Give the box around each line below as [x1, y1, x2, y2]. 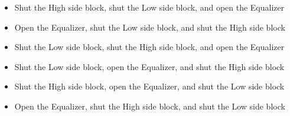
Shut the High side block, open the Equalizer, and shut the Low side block [14, 80, 285, 92]
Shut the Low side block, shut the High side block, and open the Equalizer [14, 41, 285, 53]
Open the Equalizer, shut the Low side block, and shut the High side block [14, 21, 285, 33]
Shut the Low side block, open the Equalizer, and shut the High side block [14, 60, 285, 72]
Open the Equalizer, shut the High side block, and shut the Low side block [14, 100, 285, 112]
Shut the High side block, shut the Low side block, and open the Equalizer [14, 1, 285, 13]
